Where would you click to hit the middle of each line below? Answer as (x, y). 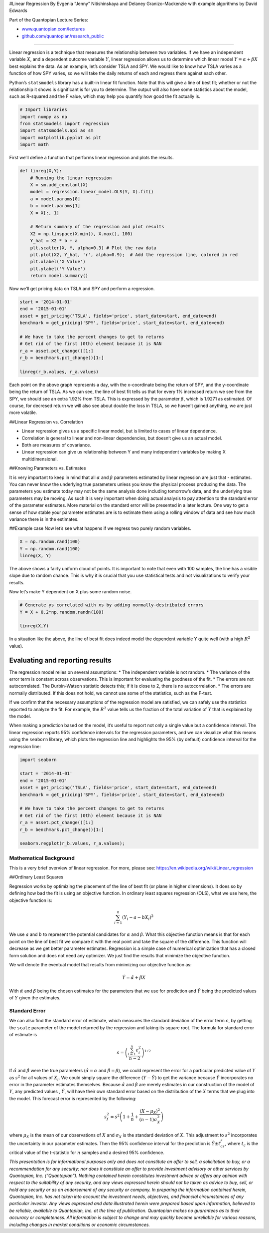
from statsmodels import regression (65, 124)
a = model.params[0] (55, 199)
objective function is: (31, 900)
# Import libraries (43, 110)
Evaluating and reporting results (60, 660)
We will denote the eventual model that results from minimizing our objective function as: (100, 965)
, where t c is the (242, 1144)
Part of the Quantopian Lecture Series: (49, 19)
